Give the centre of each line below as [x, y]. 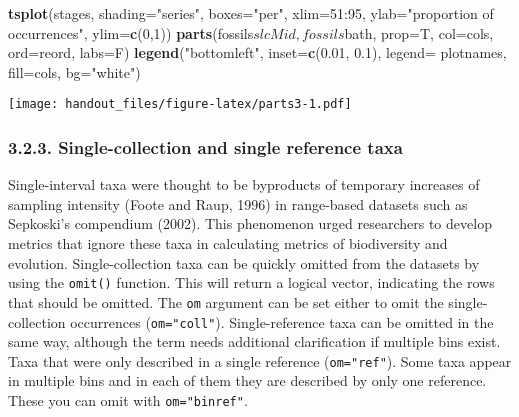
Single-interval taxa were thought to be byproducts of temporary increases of [244, 184]
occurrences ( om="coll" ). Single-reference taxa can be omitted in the [282, 321]
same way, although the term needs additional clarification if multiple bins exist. [254, 341]
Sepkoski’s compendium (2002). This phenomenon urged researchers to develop [250, 223]
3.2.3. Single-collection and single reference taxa [205, 146]
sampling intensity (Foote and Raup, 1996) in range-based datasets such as [238, 203]
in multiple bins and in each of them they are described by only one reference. [247, 380]
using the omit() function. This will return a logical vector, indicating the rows [251, 282]
